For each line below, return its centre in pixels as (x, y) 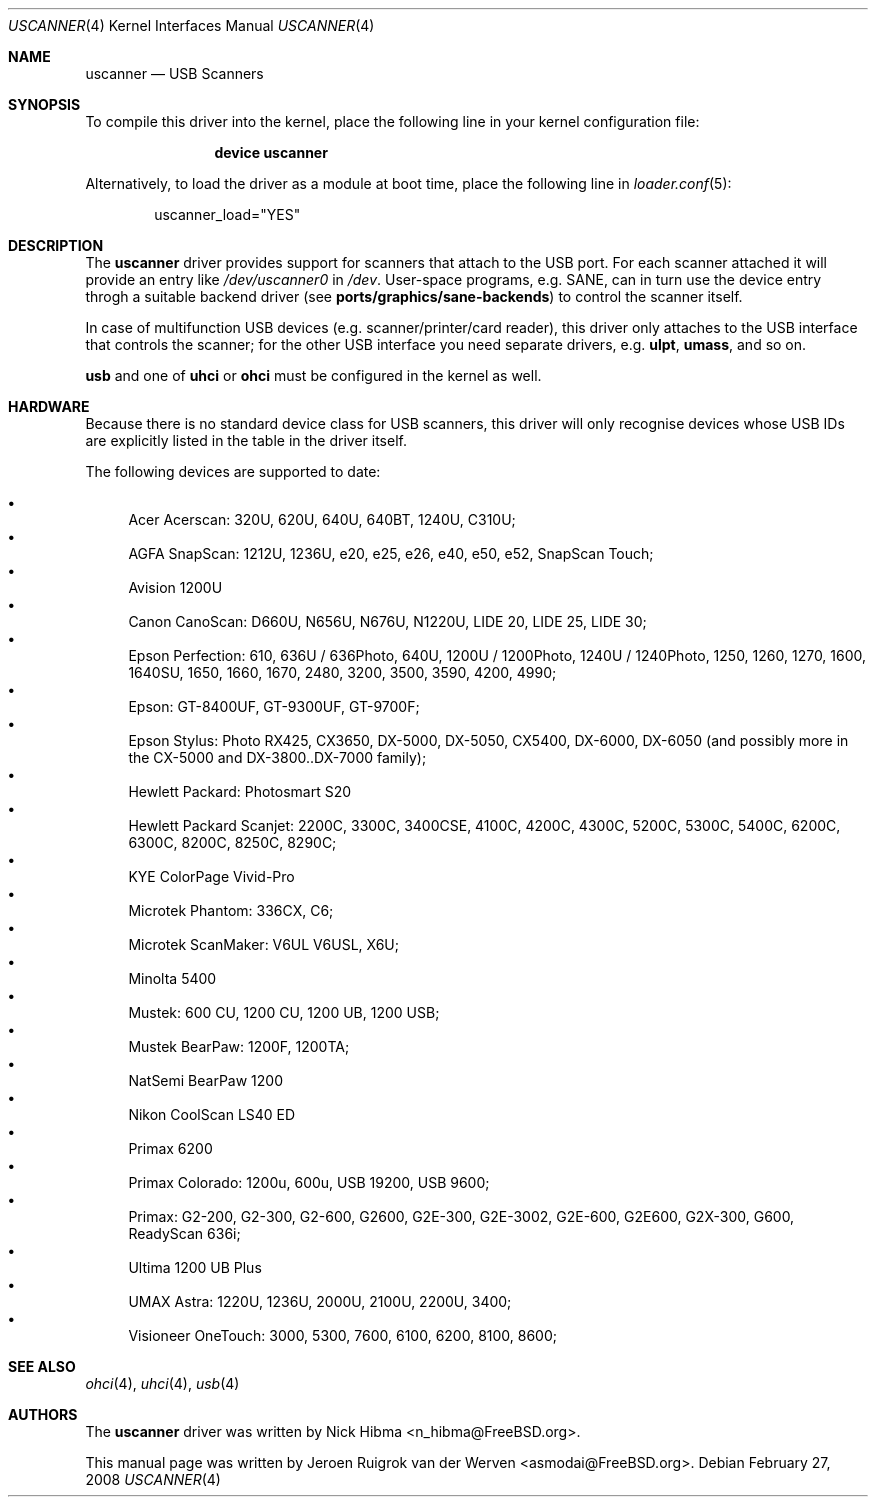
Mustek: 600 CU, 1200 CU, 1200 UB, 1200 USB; (284, 1012)
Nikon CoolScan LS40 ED (212, 1114)
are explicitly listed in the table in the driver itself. (246, 440)
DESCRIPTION (56, 245)
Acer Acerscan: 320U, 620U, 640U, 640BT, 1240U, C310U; (322, 519)
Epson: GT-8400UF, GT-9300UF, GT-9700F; (274, 706)
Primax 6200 (170, 1148)
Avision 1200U (175, 587)
